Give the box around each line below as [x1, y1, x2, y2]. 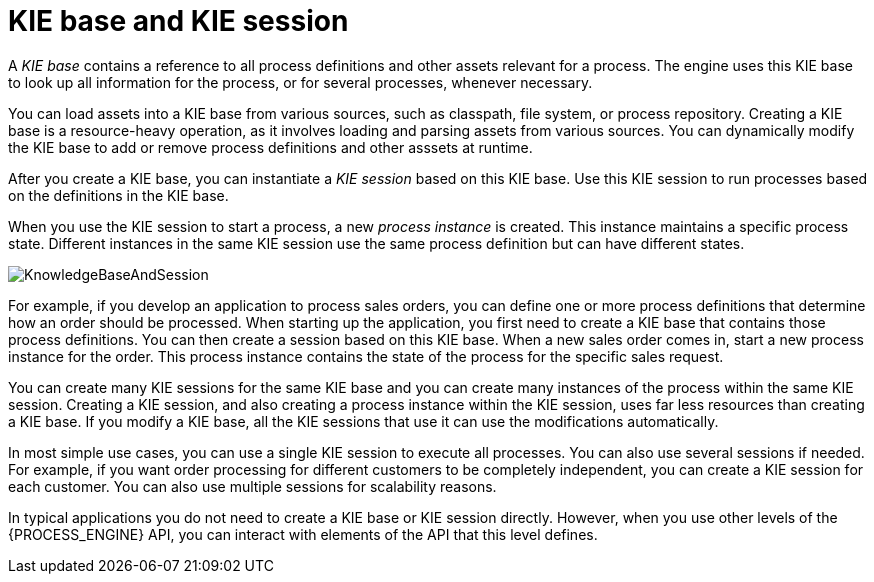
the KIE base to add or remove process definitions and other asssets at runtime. [8, 138, 533, 156]
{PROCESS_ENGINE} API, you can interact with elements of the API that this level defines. [8, 525, 598, 543]
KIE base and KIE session [8, 4, 349, 38]
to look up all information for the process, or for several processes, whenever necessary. [8, 73, 593, 91]
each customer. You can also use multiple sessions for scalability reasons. [8, 477, 497, 495]
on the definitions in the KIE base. [8, 186, 229, 204]
